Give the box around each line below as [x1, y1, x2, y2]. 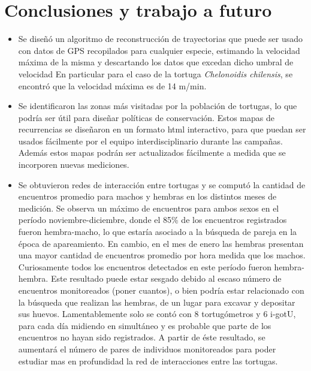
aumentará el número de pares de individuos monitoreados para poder [18, 342, 276, 355]
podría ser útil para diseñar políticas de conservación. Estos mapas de [18, 111, 274, 123]
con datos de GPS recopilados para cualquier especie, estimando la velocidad [18, 44, 300, 56]
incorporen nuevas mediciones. [18, 158, 129, 171]
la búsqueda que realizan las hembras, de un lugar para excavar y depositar [18, 295, 295, 308]
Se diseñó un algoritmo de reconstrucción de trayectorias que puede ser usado [18, 32, 303, 45]
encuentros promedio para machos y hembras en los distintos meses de [18, 190, 277, 203]
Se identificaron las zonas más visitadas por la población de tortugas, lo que [18, 99, 297, 112]
